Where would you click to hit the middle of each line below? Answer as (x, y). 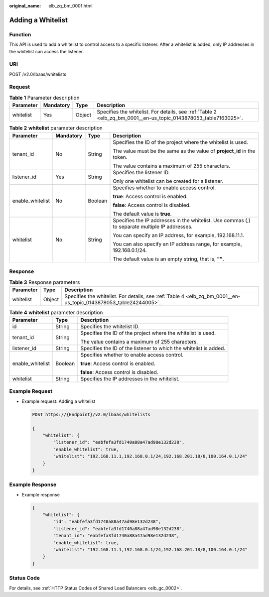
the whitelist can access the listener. (47, 51)
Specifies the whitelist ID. (110, 327)
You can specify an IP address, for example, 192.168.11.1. (178, 235)
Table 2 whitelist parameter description (56, 128)
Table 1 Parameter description (44, 98)
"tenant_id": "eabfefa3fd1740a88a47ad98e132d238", (116, 536)
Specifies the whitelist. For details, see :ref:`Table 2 (157, 112)
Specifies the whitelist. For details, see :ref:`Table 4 (125, 296)
